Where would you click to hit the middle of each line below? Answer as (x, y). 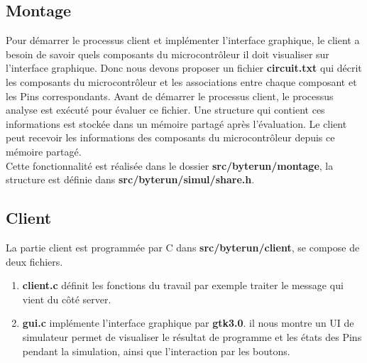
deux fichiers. (34, 261)
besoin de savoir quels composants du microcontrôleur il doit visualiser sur (168, 54)
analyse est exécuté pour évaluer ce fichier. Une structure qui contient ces (165, 110)
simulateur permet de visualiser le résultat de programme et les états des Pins (192, 336)
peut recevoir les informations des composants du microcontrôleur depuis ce (170, 137)
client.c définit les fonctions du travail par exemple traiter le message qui (183, 285)
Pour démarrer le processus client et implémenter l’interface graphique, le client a (183, 40)
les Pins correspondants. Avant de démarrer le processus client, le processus (170, 96)
